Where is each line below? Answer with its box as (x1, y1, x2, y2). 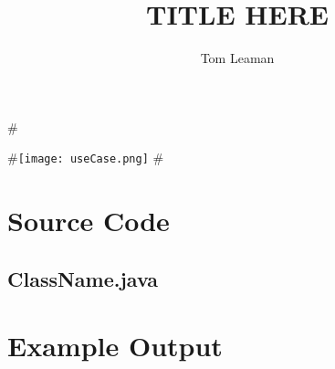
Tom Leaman (200, 48, 275, 68)
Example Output (7, 327, 223, 364)
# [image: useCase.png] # (7, 148, 164, 167)
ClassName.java (7, 264, 159, 292)
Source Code (7, 202, 170, 239)
